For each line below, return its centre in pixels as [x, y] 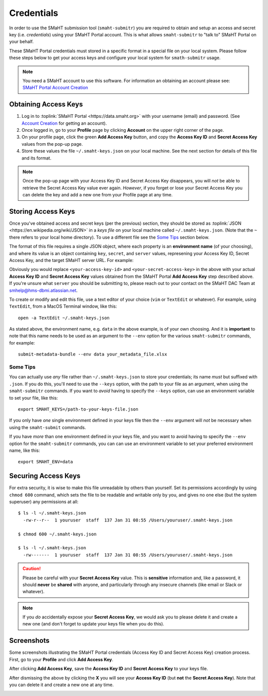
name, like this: [25, 450]
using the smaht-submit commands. [48, 427]
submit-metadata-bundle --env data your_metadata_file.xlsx [93, 354]
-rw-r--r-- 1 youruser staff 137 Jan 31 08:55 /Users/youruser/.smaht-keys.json [128, 520]
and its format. [36, 158]
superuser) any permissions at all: [44, 502]
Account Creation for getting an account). [64, 123]
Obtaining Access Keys [46, 104]
